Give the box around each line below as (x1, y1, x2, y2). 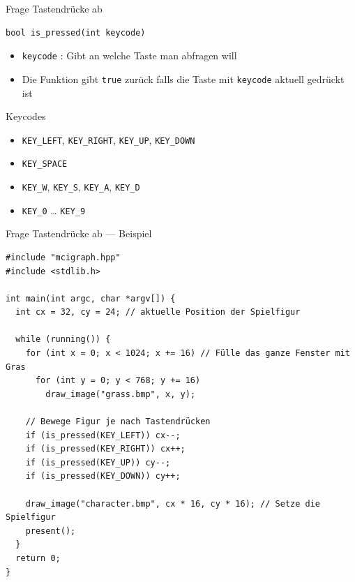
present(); (25, 525, 76, 536)
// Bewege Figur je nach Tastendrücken (25, 417, 211, 427)
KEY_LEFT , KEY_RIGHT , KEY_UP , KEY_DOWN (22, 132, 195, 147)
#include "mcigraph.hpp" (6, 252, 121, 262)
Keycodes (6, 109, 46, 124)
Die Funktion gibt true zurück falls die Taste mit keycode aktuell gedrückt (22, 71, 345, 86)
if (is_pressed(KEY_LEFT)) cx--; (25, 430, 181, 440)
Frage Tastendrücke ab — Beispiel (6, 226, 152, 241)
